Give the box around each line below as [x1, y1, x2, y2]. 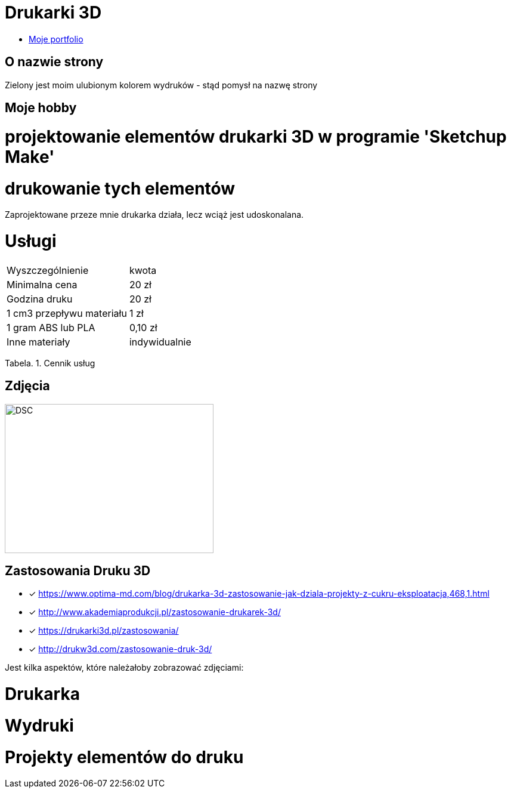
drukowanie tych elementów [5, 178, 236, 199]
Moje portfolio [29, 33, 83, 44]
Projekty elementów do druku [5, 746, 244, 767]
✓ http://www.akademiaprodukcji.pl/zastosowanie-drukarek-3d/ [29, 607, 281, 618]
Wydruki [5, 715, 74, 736]
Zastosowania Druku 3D [5, 563, 151, 579]
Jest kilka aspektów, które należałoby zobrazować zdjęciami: [5, 662, 244, 673]
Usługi [5, 231, 57, 252]
